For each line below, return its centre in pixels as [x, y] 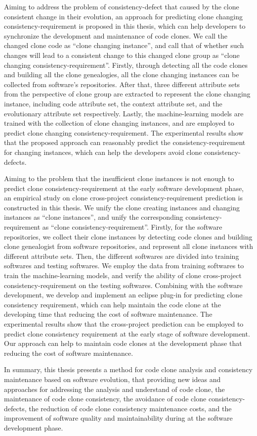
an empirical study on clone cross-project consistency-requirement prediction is [123, 198]
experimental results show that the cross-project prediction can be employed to [124, 324]
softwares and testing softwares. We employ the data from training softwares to [124, 266]
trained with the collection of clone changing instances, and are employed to [119, 123]
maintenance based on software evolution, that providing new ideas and [112, 379]
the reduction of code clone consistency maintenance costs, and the [130, 408]
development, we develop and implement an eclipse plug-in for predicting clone [123, 295]
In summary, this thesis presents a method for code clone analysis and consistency [128, 369]
